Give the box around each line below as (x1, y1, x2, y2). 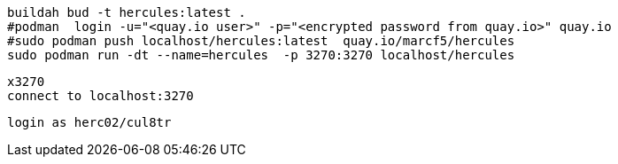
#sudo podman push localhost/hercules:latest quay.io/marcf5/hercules (7, 34, 515, 48)
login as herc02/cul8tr (7, 115, 172, 129)
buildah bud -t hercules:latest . (7, 5, 246, 20)
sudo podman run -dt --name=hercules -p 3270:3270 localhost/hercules (7, 48, 515, 62)
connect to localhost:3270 (7, 89, 194, 103)
